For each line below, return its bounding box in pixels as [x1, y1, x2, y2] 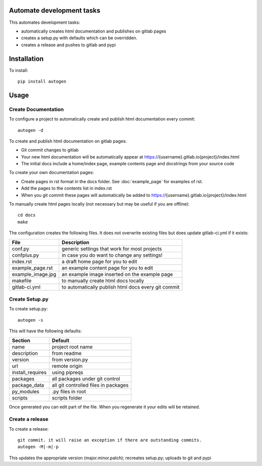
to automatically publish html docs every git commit [61, 283, 180, 290]
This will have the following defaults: [9, 328, 82, 334]
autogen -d [17, 127, 44, 133]
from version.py [51, 356, 88, 363]
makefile [12, 277, 32, 284]
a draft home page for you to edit [61, 258, 137, 265]
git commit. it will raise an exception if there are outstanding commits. [17, 437, 202, 443]
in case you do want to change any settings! [61, 252, 163, 259]
